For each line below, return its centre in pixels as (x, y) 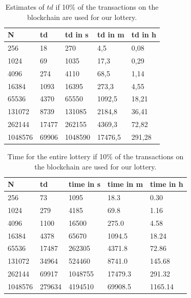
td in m (111, 35)
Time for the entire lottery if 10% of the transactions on (95, 156)
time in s (85, 184)
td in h (144, 35)
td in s (77, 35)
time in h (167, 184)
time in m (125, 184)
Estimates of (25, 7)
